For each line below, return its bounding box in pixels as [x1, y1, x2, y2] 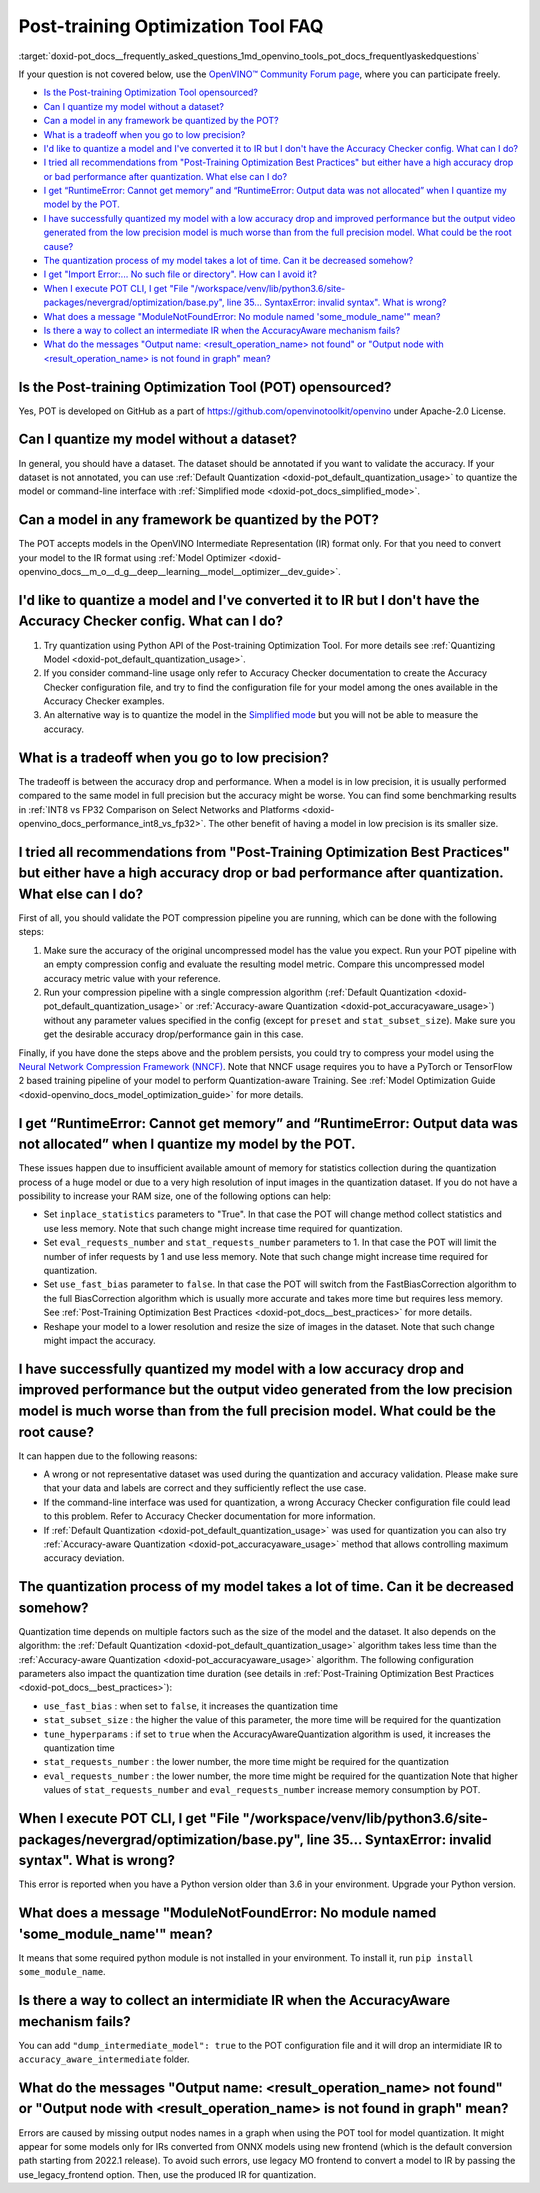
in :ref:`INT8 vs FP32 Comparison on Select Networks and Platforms [18, 803, 300, 815]
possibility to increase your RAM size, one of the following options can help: [18, 1190, 332, 1202]
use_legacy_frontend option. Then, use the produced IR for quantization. [18, 2168, 317, 2180]
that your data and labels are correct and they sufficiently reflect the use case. [43, 1482, 367, 1494]
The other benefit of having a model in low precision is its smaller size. [208, 817, 499, 829]
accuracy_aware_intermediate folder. [18, 2053, 190, 2065]
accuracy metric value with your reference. [43, 972, 221, 984]
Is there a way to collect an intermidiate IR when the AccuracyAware [18, 1991, 450, 2009]
